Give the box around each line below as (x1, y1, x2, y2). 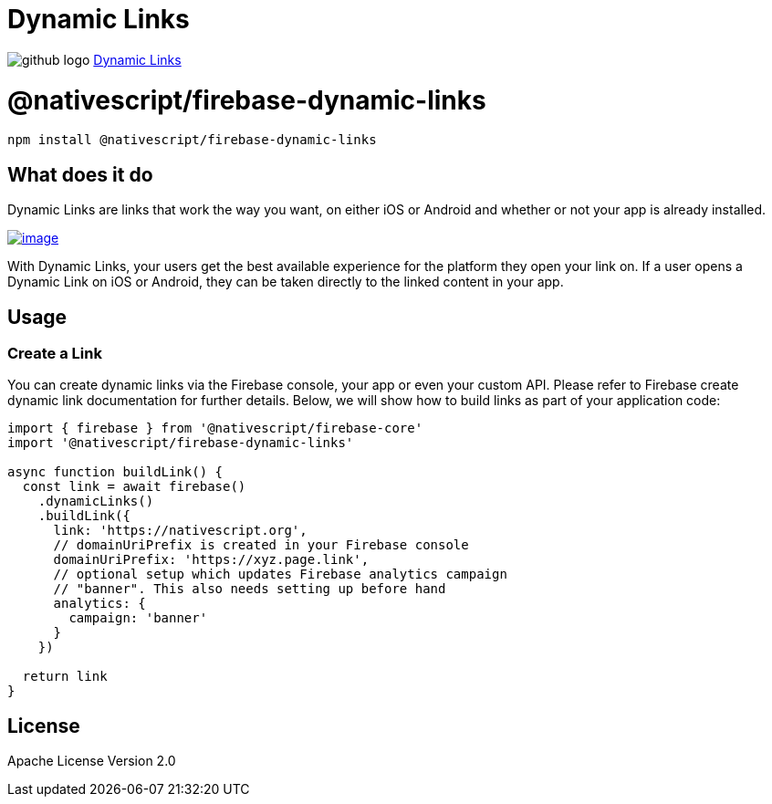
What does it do (7, 162, 153, 186)
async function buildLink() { (7, 465, 224, 480)
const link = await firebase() (22, 479, 246, 495)
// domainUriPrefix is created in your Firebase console (53, 538, 469, 553)
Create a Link (7, 343, 102, 362)
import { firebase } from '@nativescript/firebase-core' (7, 421, 423, 436)
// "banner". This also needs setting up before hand (53, 581, 446, 597)
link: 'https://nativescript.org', (53, 523, 308, 538)
